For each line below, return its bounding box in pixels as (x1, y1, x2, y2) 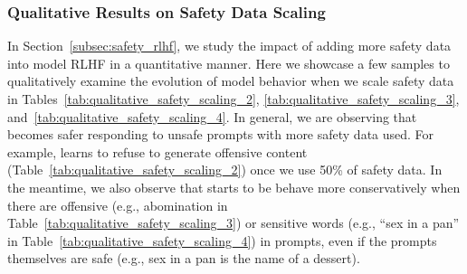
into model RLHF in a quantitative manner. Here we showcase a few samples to (7, 53, 450, 72)
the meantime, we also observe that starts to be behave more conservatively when (7, 177, 461, 196)
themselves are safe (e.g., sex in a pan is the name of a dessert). (7, 249, 360, 268)
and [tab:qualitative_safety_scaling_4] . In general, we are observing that (7, 107, 417, 126)
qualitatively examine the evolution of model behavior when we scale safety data (7, 71, 454, 90)
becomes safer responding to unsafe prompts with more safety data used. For (7, 125, 434, 144)
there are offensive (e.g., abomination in (7, 195, 228, 214)
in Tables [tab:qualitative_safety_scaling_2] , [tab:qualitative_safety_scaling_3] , (7, 90, 460, 108)
